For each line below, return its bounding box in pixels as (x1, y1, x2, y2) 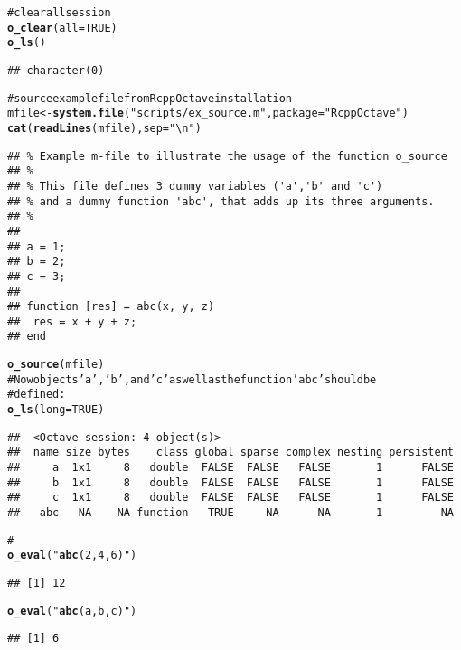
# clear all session (7, 6, 111, 19)
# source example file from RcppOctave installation (7, 91, 293, 105)
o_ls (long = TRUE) (7, 403, 105, 417)
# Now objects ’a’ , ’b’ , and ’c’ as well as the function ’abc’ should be (7, 372, 377, 386)
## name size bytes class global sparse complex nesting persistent (7, 446, 454, 459)
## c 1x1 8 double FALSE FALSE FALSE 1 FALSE (7, 491, 454, 504)
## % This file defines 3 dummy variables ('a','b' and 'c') (7, 179, 383, 193)
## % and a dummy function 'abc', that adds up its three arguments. (7, 194, 435, 208)
